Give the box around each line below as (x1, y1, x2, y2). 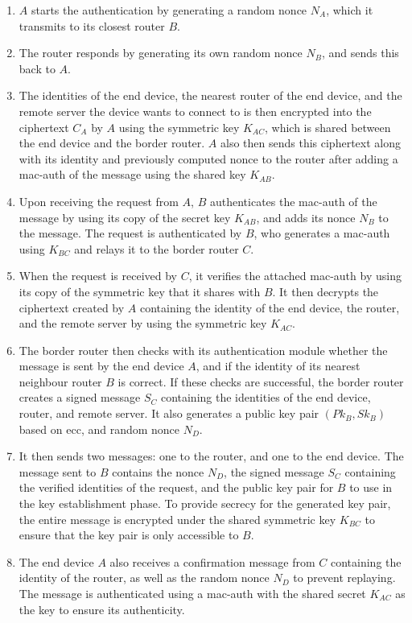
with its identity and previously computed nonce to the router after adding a (19, 150, 398, 167)
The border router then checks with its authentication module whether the (19, 341, 388, 358)
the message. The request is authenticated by (19, 225, 242, 241)
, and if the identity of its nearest (196, 357, 360, 374)
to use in (349, 479, 393, 496)
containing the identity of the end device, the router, (139, 299, 400, 316)
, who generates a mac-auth (253, 225, 390, 241)
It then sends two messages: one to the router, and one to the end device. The (19, 448, 404, 464)
